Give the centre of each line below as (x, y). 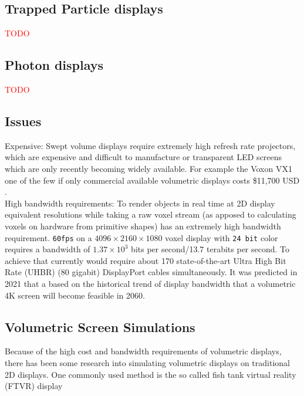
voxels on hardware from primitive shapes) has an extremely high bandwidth (143, 226)
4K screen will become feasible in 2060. (75, 295)
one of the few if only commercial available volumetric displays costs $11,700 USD (152, 180)
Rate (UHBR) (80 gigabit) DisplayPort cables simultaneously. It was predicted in (151, 272)
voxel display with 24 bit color (222, 237)
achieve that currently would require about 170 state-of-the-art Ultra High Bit (146, 260)
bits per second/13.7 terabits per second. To (210, 249)
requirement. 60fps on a (48, 237)
